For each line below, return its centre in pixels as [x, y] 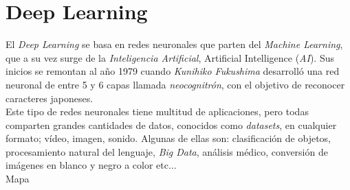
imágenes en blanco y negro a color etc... [91, 165]
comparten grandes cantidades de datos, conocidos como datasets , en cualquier [171, 124]
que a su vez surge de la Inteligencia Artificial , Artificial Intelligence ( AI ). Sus [170, 57]
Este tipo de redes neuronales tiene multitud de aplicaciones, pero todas [157, 111]
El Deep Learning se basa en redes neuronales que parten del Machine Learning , [174, 44]
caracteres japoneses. [50, 98]
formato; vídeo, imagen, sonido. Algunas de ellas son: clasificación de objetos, [168, 138]
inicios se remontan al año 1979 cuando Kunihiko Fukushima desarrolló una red [173, 71]
